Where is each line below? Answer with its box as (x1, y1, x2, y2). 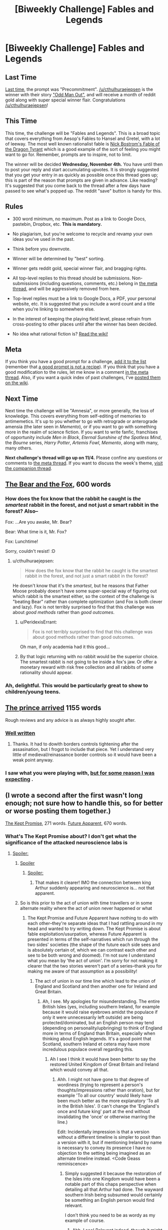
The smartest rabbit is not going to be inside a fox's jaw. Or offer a (20, 659, 157, 665)
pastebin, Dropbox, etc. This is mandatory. (12, 221, 102, 227)
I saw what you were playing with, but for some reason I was (5, 769, 155, 776)
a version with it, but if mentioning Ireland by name (57, 1140, 162, 1145)
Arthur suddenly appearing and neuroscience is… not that (35, 885, 154, 891)
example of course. (65, 1217, 105, 1223)
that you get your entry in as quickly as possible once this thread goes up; (5, 172, 158, 178)
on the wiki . (5, 380, 29, 386)
